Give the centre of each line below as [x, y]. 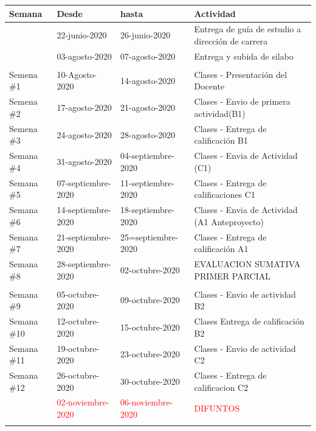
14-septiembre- [84, 210]
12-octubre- [78, 321]
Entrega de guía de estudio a [248, 29]
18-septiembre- [148, 210]
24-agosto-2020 [84, 134]
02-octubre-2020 [150, 269]
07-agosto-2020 [148, 56]
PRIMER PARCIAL [232, 275]
